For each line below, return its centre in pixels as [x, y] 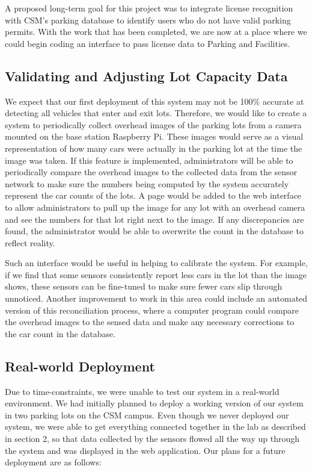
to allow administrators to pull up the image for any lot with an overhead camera [155, 207]
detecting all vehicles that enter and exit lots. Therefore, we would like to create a [156, 113]
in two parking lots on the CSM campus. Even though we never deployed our [147, 415]
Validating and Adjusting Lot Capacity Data [146, 76]
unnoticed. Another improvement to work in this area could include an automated [156, 298]
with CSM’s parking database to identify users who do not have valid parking [148, 20]
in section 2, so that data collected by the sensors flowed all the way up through [152, 439]
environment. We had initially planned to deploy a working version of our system [154, 403]
